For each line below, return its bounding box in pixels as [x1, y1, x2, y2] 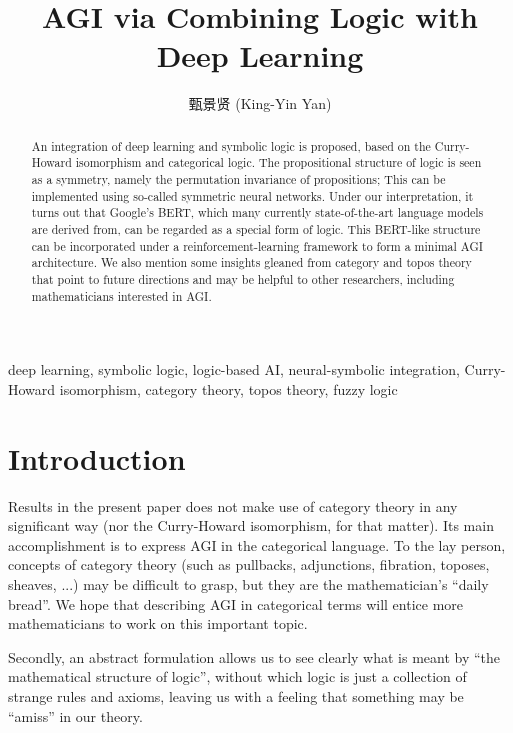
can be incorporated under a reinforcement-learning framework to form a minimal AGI [31, 237, 484, 254]
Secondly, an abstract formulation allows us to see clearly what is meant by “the [8, 646, 501, 667]
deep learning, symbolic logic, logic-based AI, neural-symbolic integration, [8, 359, 460, 380]
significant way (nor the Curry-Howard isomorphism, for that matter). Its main [8, 515, 494, 536]
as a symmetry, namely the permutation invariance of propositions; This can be [31, 171, 446, 188]
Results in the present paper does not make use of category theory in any [8, 495, 458, 516]
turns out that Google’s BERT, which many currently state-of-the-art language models [31, 204, 484, 221]
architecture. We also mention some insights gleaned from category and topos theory [31, 254, 472, 271]
